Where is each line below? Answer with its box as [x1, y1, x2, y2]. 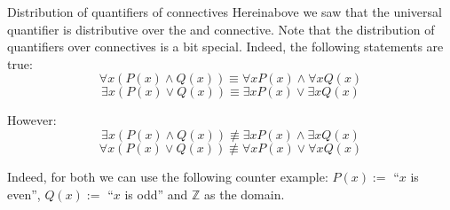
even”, [7, 184, 41, 203]
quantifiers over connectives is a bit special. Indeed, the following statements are [7, 37, 444, 56]
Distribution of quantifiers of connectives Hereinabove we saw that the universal [7, 3, 442, 20]
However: [7, 111, 57, 129]
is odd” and [124, 184, 188, 203]
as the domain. [204, 184, 285, 203]
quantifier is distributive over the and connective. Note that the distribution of [7, 19, 435, 38]
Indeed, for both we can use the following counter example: [7, 167, 328, 185]
